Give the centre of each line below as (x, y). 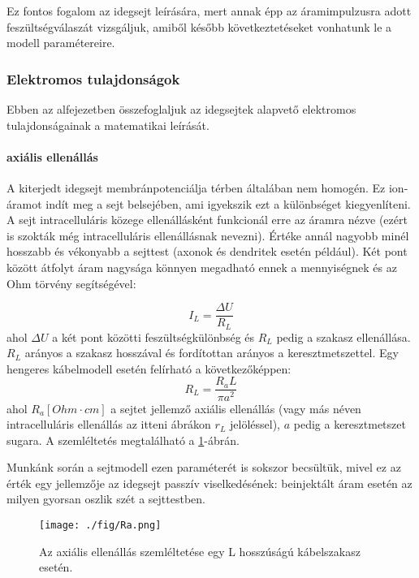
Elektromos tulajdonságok (93, 78)
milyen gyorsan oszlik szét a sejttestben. (106, 499)
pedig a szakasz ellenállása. (343, 336)
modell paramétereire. (61, 43)
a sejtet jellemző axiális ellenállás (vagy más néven (236, 408)
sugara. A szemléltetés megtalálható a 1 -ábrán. (123, 440)
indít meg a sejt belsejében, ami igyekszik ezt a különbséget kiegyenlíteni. (228, 203)
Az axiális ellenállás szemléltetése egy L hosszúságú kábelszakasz (200, 551)
